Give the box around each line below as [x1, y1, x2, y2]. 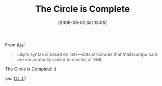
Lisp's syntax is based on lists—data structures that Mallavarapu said [17, 51, 157, 57]
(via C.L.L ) [5, 75, 26, 81]
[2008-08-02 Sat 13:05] [58, 20, 107, 25]
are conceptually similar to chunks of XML [17, 56, 103, 62]
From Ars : [5, 42, 25, 47]
